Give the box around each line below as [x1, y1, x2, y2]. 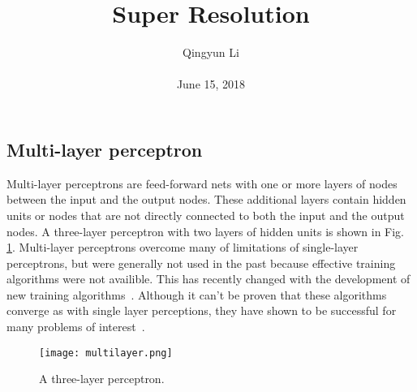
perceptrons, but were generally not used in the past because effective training [6, 254, 396, 271]
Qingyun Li [183, 44, 239, 61]
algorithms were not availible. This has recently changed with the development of [6, 270, 411, 287]
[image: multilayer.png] [39, 347, 173, 359]
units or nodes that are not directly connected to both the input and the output [6, 206, 405, 223]
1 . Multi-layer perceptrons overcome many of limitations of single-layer [6, 239, 359, 256]
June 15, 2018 [176, 75, 246, 93]
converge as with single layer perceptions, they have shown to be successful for [6, 302, 397, 319]
